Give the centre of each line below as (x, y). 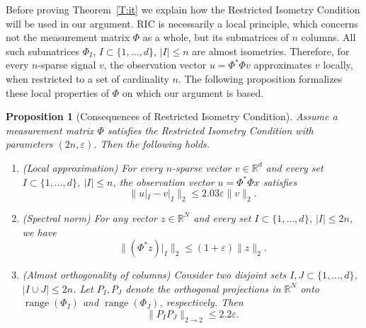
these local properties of (58, 92)
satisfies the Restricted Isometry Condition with (210, 130)
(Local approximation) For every (92, 167)
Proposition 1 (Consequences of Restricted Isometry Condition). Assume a (172, 116)
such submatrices (43, 51)
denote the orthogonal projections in (203, 288)
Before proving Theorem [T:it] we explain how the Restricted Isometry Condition (183, 9)
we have (39, 232)
